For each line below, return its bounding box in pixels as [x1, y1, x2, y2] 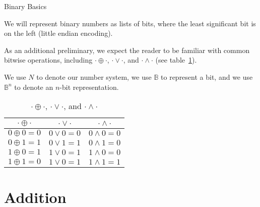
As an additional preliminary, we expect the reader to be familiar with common [4, 44, 250, 55]
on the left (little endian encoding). [4, 28, 113, 38]
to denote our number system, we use [36, 71, 152, 82]
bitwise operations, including [4, 55, 93, 65]
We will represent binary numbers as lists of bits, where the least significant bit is [4, 18, 256, 28]
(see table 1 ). [155, 55, 197, 65]
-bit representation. [59, 81, 119, 92]
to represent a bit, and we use [161, 71, 253, 82]
